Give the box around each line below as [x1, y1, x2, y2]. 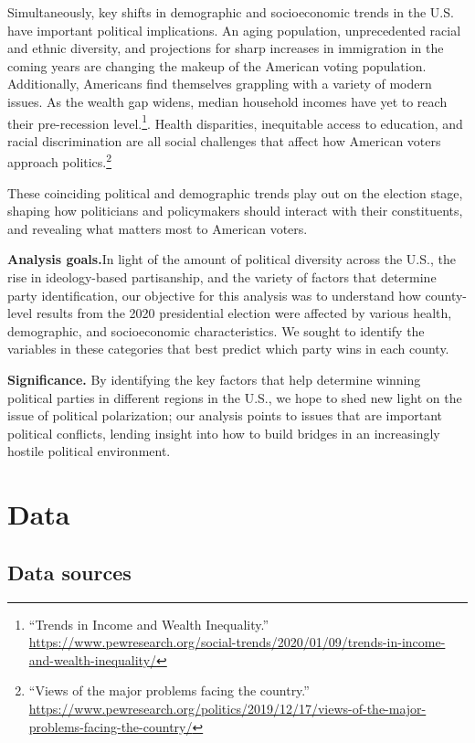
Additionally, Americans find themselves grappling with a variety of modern [7, 74, 432, 93]
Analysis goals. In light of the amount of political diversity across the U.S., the [7, 249, 456, 269]
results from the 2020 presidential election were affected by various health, [36, 303, 452, 323]
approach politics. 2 [7, 150, 112, 172]
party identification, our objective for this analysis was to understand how [7, 285, 421, 304]
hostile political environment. [7, 441, 171, 461]
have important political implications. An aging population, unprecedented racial [7, 20, 461, 39]
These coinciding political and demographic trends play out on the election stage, [7, 183, 463, 202]
